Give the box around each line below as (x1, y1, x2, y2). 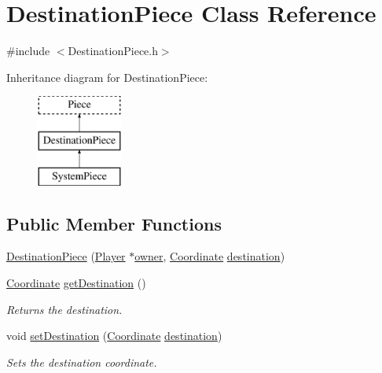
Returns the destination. (6, 301, 123, 317)
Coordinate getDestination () (6, 275, 146, 291)
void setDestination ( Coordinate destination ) (6, 327, 222, 344)
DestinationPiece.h (68, 42, 158, 59)
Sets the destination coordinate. (6, 353, 157, 370)
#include (6, 42, 50, 59)
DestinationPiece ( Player (6, 248, 126, 264)
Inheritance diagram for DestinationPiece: (6, 68, 208, 85)
